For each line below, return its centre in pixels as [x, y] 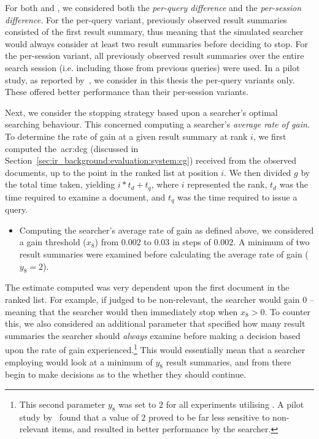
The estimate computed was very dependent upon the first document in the [147, 287]
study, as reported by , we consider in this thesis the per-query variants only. [150, 79]
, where [165, 184]
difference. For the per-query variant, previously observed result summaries [146, 19]
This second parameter [62, 404]
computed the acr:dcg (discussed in [72, 148]
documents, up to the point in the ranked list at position [112, 172]
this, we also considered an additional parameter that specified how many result [155, 323]
